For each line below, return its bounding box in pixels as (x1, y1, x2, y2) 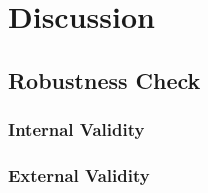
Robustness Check (8, 64, 201, 95)
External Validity (8, 162, 150, 187)
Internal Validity (8, 117, 145, 142)
